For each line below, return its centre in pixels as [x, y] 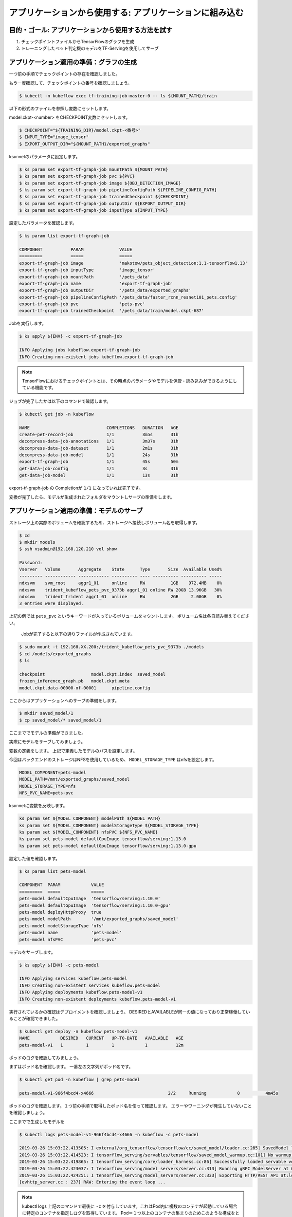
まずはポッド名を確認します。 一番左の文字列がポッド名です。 [71, 1067]
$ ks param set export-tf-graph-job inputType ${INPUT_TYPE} [94, 210]
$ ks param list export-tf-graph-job [64, 236]
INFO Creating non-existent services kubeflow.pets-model [90, 985]
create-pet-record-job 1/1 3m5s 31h [99, 434]
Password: [31, 563]
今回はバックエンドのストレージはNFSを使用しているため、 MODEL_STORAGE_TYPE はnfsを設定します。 [113, 760]
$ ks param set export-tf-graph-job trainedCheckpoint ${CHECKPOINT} [104, 197]
